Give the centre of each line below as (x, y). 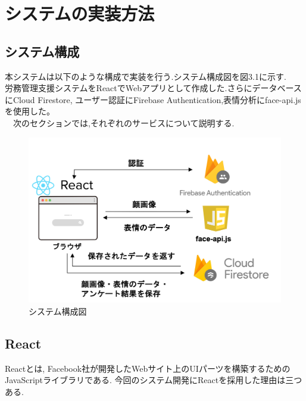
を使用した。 (30, 111)
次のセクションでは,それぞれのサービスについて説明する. (124, 122)
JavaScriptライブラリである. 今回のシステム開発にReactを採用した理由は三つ (154, 380)
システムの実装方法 (80, 13)
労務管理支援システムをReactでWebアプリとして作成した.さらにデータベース (153, 88)
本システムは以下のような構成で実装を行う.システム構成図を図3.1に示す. (146, 76)
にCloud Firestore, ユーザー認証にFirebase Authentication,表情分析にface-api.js (153, 99)
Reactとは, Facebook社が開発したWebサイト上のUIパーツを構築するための (148, 368)
